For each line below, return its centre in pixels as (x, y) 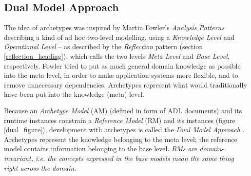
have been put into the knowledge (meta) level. (74, 94)
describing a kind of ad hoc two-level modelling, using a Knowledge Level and (119, 37)
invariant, (19, 158)
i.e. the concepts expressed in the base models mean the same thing (135, 158)
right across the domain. (40, 167)
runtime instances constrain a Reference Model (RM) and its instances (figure (120, 120)
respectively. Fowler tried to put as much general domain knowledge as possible (122, 65)
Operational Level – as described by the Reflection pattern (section (103, 46)
